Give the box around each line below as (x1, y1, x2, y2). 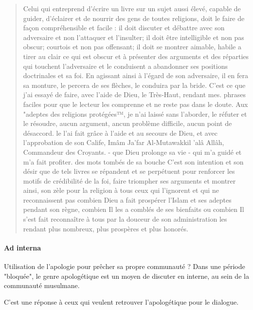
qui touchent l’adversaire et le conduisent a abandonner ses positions (23, 61, 228, 71)
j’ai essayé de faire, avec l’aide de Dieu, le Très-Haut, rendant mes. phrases (23, 89, 246, 100)
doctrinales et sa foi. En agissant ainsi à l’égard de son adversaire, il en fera (23, 70, 248, 81)
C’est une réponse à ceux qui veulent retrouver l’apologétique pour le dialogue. (4, 296, 239, 307)
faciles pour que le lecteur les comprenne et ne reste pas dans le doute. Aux (23, 99, 248, 109)
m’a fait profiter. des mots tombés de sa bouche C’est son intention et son (23, 156, 244, 166)
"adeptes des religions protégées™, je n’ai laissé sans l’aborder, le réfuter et (23, 108, 247, 119)
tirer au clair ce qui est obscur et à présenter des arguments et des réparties (23, 51, 249, 61)
